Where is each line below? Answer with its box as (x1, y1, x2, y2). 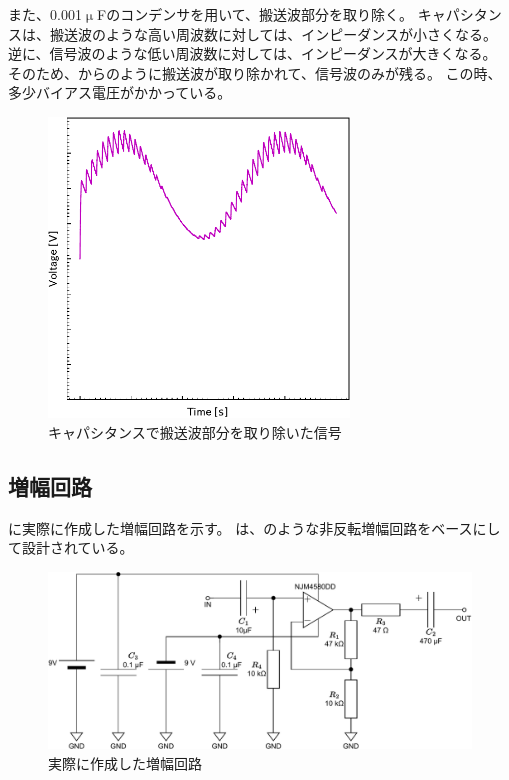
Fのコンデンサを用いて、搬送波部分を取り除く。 (97, 4, 414, 24)
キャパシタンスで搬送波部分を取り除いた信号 (48, 421, 342, 442)
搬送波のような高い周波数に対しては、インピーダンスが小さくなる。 (49, 23, 498, 44)
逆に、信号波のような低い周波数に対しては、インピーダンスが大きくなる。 (8, 43, 497, 64)
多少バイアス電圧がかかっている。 (8, 82, 232, 103)
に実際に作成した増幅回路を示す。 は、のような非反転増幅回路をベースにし (8, 517, 501, 538)
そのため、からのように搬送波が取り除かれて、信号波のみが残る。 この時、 (8, 62, 502, 83)
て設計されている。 (8, 537, 134, 558)
